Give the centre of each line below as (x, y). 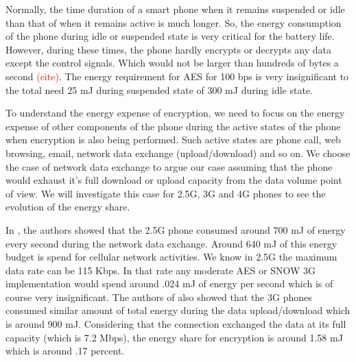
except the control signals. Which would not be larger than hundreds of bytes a (172, 63)
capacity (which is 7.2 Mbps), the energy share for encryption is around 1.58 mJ (174, 337)
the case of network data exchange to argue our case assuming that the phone (169, 166)
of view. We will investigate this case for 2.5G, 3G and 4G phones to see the (166, 193)
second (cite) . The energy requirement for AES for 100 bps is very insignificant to (177, 76)
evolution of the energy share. (68, 207)
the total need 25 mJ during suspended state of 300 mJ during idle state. (159, 89)
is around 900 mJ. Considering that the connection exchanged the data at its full (176, 324)
